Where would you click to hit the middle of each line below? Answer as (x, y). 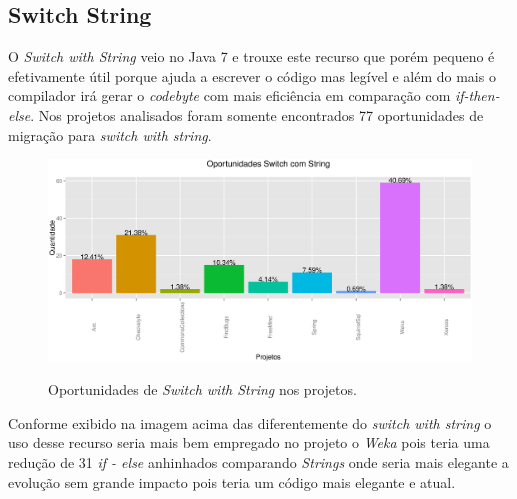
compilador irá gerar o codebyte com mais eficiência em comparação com (229, 95)
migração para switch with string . (110, 134)
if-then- (477, 95)
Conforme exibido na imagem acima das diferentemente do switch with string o (250, 422)
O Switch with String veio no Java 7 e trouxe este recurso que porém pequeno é (251, 56)
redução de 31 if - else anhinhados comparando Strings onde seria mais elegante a (258, 462)
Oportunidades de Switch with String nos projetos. (202, 389)
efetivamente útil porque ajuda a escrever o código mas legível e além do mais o (252, 75)
